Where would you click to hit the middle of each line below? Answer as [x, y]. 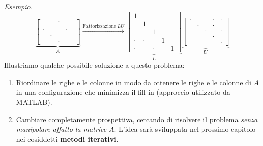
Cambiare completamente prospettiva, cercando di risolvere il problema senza [137, 119]
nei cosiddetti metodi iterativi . [67, 139]
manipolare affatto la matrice [61, 129]
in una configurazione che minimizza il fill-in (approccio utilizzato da [123, 92]
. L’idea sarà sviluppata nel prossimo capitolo [185, 129]
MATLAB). [34, 102]
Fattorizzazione [99, 27]
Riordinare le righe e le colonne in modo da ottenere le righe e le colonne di [134, 82]
